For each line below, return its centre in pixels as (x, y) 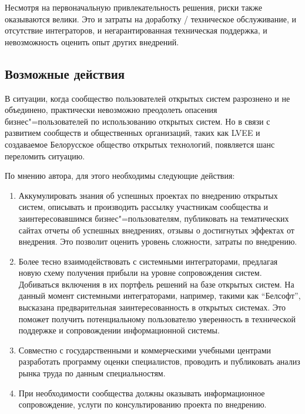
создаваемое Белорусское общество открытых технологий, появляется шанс (140, 144)
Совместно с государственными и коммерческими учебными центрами (145, 350)
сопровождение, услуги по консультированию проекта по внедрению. (143, 404)
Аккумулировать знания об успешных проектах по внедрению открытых (148, 195)
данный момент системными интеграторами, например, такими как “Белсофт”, (160, 296)
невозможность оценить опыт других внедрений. (92, 41)
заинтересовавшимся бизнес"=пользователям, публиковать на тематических (154, 218)
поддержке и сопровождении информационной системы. (119, 330)
